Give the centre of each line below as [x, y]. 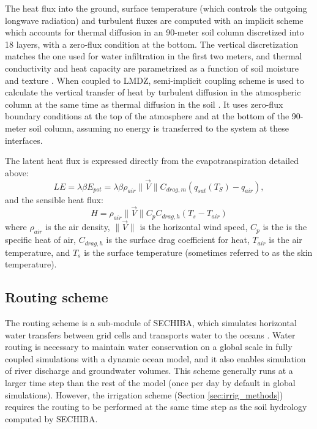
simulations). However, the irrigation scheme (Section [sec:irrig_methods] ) [144, 394]
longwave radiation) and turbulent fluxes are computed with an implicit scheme [154, 20]
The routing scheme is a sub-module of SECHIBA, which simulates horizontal [151, 323]
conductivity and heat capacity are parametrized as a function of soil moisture [152, 68]
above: [17, 172]
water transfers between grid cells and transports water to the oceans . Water [150, 334]
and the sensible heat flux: [54, 199]
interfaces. [24, 140]
